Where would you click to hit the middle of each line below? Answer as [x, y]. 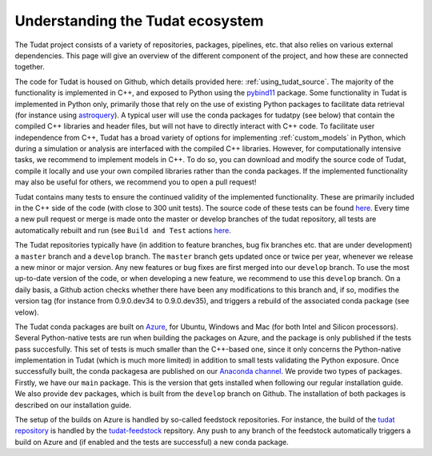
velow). [27, 312]
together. [30, 67]
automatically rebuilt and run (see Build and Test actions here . [123, 230]
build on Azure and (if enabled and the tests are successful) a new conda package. [152, 442]
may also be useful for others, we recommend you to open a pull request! [136, 182]
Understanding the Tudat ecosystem [139, 21]
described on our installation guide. [73, 405]
